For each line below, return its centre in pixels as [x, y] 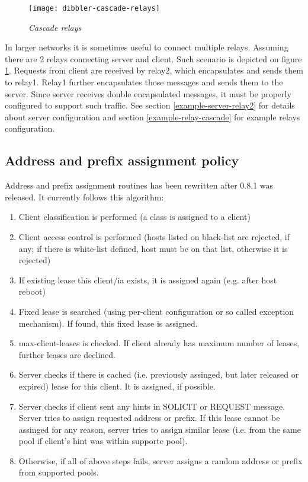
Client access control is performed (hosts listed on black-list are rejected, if [154, 236]
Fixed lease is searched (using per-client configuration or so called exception [156, 311]
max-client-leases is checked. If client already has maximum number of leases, [159, 343]
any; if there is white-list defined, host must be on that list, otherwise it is [153, 248]
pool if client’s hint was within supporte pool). [103, 441]
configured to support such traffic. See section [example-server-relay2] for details [150, 105]
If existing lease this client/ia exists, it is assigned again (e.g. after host [148, 280]
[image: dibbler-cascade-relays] [94, 8]
